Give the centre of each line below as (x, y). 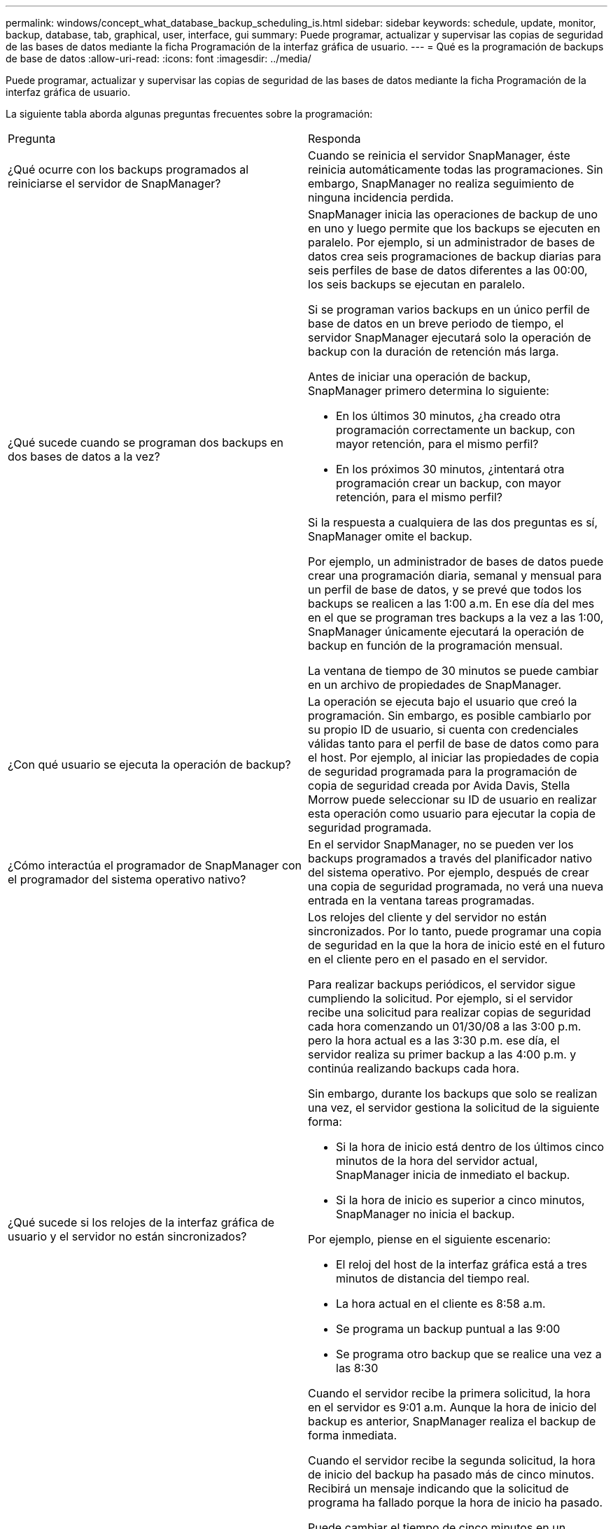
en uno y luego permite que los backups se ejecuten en (454, 228)
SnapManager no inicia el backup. (425, 1214)
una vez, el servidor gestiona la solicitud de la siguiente (454, 1108)
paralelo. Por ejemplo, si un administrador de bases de (452, 242)
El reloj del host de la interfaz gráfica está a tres (461, 1264)
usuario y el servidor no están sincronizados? (127, 1236)
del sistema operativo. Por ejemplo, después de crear (449, 872)
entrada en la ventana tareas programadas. (421, 900)
